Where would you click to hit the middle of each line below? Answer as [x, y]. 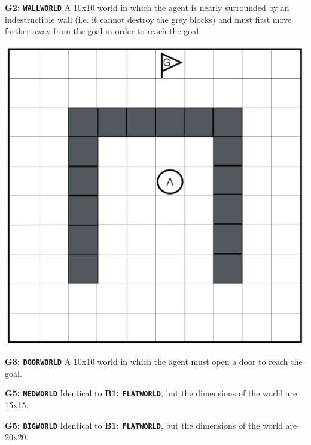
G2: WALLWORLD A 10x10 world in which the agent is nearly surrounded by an [147, 7]
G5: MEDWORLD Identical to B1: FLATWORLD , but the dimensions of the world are [151, 393]
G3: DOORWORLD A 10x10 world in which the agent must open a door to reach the [154, 361]
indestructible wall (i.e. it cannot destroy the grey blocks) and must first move [148, 19]
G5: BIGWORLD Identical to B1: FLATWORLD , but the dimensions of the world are [151, 425]
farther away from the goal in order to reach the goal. [103, 31]
